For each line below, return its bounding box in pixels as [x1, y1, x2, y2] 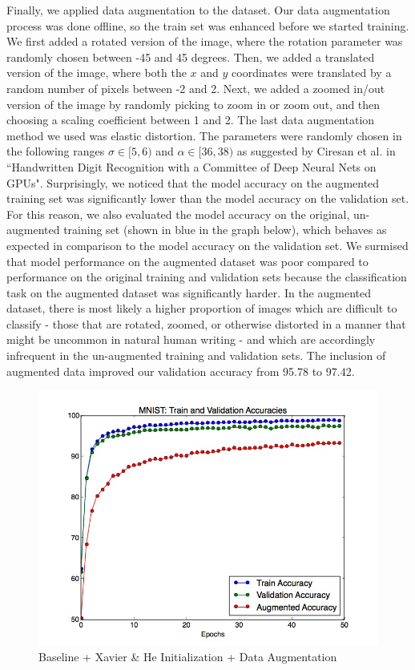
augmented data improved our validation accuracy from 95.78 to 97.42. [6, 362, 355, 379]
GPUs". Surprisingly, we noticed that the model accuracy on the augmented [6, 174, 380, 191]
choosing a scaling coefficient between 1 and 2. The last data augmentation [6, 111, 375, 128]
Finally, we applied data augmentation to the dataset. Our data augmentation [6, 2, 390, 18]
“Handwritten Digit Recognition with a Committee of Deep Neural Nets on [6, 158, 377, 175]
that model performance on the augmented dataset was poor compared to [6, 252, 369, 269]
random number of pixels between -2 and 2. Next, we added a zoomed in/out [6, 79, 385, 96]
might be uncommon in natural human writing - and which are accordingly [6, 331, 376, 348]
